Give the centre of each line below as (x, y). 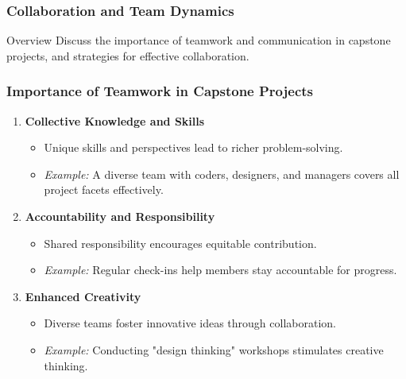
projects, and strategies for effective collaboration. (128, 55)
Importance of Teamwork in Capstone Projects (160, 91)
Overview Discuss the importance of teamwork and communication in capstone (199, 40)
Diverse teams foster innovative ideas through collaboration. (190, 323)
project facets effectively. (104, 189)
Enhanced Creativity (83, 296)
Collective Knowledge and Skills (115, 120)
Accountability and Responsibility (120, 216)
